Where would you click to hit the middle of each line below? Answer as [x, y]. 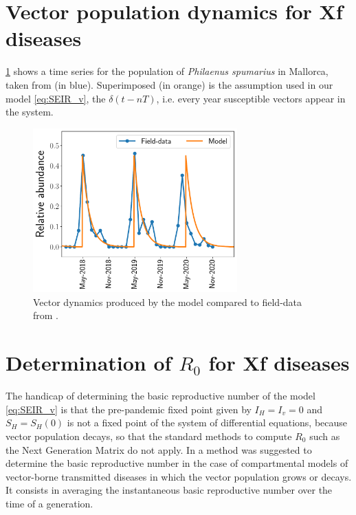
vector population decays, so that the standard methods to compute [149, 436]
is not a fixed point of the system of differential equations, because [207, 423]
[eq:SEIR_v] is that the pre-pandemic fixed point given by [129, 409]
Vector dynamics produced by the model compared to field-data [168, 302]
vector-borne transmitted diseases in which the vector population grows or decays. [179, 476]
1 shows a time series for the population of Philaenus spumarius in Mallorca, [167, 71]
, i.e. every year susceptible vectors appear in [251, 98]
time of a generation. [49, 503]
